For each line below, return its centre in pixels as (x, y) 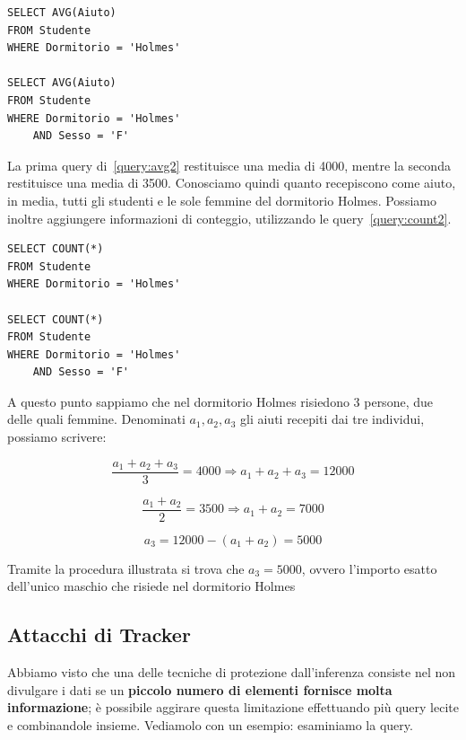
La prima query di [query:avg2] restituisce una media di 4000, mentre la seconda (229, 165)
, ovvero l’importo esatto (369, 568)
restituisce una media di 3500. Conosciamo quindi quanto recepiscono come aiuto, (232, 183)
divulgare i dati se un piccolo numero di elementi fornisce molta (200, 689)
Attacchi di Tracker (99, 634)
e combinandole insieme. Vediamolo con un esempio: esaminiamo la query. (210, 724)
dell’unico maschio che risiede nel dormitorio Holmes (151, 586)
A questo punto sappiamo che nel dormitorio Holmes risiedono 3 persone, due (220, 401)
